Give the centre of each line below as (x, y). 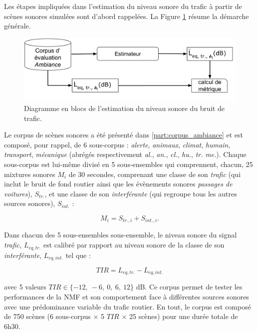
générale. (17, 26)
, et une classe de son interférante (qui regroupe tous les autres (141, 193)
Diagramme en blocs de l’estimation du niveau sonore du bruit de (124, 108)
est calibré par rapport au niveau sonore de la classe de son (134, 245)
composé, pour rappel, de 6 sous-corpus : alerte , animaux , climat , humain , (117, 144)
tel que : (78, 255)
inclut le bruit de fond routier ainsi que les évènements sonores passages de (118, 184)
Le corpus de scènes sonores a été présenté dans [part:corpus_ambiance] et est (124, 135)
